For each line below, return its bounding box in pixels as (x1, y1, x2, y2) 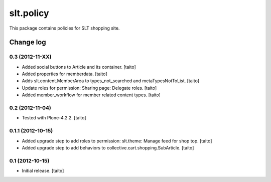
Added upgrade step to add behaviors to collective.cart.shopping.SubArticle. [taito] (22, 144, 194, 150)
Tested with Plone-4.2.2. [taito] (22, 115, 86, 121)
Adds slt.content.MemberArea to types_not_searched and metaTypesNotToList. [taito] (22, 78, 200, 84)
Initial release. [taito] (22, 168, 64, 174)
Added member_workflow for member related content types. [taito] (22, 92, 161, 98)
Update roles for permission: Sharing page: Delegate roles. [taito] (22, 85, 157, 91)
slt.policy (9, 8, 50, 19)
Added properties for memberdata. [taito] (22, 71, 107, 77)
